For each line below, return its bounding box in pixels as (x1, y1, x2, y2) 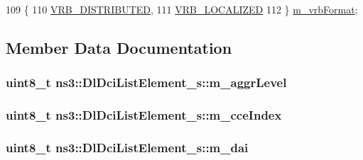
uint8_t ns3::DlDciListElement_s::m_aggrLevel (6, 74, 287, 91)
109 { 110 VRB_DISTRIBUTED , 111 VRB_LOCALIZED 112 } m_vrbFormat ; (6, 2, 358, 16)
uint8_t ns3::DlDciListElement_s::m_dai (6, 138, 249, 156)
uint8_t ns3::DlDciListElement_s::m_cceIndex (6, 106, 282, 124)
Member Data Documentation (6, 36, 232, 58)
